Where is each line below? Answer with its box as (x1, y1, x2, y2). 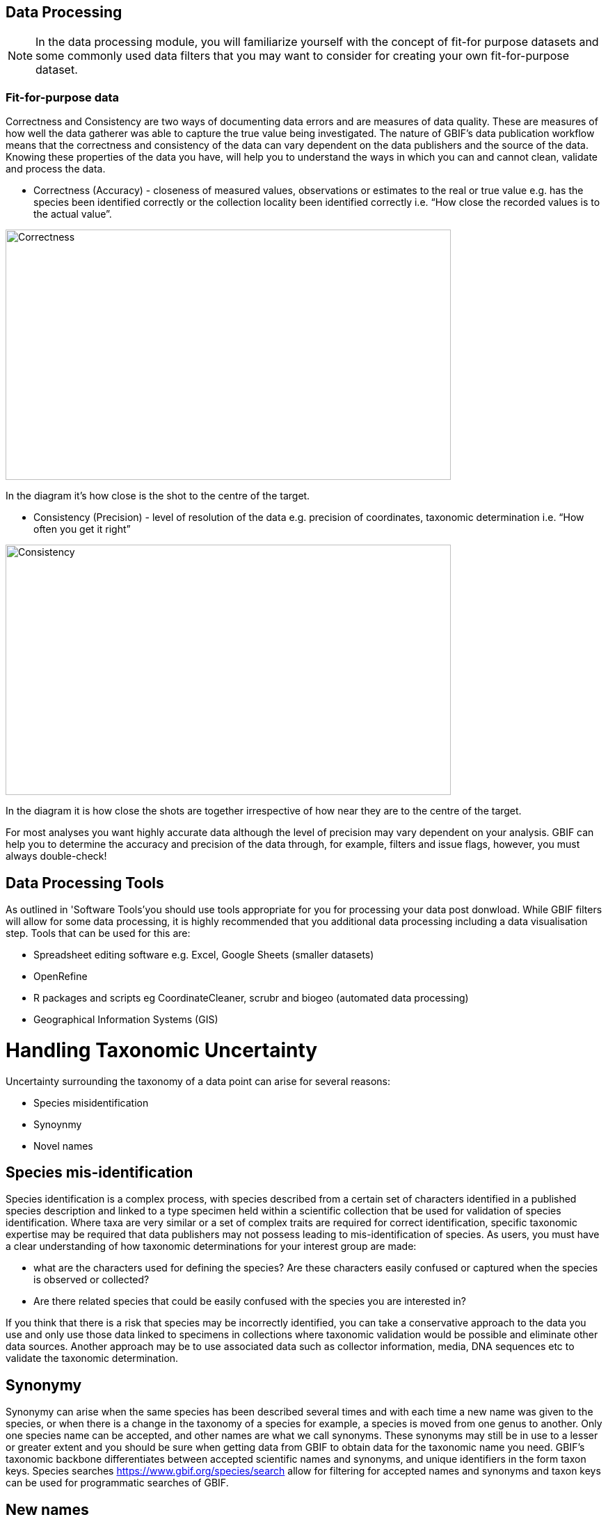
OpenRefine (33, 970, 88, 983)
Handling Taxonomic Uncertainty (6, 1038, 318, 1062)
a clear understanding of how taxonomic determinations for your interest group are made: (6, 1240, 417, 1253)
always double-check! (6, 850, 107, 862)
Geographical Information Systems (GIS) (33, 1013, 218, 1026)
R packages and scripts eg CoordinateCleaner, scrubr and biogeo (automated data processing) (33, 992, 469, 1004)
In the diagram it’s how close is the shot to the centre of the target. (6, 490, 310, 502)
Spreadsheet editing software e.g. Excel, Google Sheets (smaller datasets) (33, 949, 374, 961)
